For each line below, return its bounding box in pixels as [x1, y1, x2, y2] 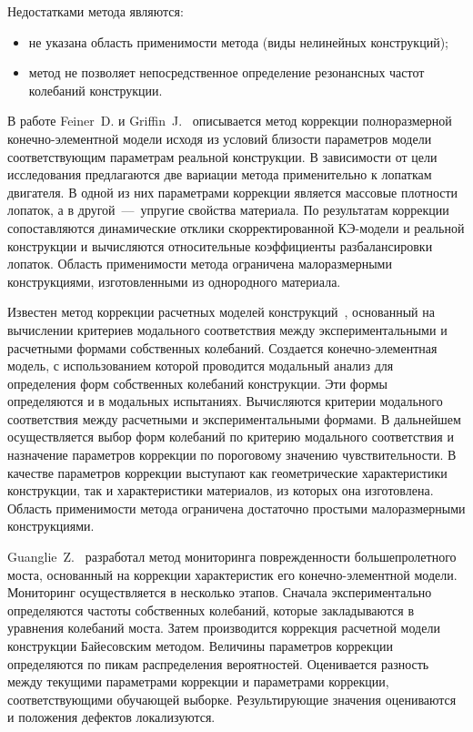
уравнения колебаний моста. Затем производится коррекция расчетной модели [7, 618, 440, 637]
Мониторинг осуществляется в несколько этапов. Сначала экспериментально [7, 583, 432, 602]
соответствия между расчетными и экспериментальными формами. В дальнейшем [7, 409, 461, 428]
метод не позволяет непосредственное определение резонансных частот [28, 63, 425, 82]
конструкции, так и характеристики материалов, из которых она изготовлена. [7, 481, 434, 500]
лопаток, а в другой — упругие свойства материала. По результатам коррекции [7, 200, 449, 219]
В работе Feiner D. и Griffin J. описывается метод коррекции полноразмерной [7, 111, 452, 130]
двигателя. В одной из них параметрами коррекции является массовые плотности [7, 182, 458, 201]
